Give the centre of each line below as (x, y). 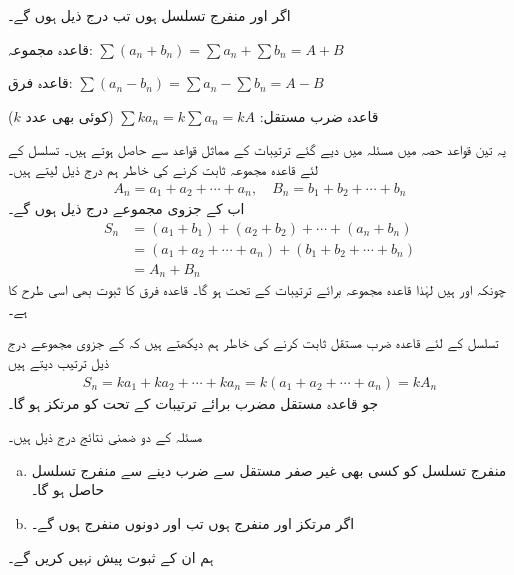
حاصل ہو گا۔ (68, 489)
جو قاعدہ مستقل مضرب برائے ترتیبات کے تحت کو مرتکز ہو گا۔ (193, 402)
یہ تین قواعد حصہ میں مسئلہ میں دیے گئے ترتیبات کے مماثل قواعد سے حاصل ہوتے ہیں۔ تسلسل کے (257, 149)
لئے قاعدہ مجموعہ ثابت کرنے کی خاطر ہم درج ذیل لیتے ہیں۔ (163, 168)
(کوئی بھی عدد (69, 115)
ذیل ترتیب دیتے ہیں (58, 361)
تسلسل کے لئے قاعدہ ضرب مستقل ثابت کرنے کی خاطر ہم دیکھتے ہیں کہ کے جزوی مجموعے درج (253, 342)
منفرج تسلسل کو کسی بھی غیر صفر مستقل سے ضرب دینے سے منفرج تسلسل (269, 469)
